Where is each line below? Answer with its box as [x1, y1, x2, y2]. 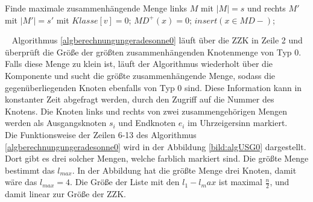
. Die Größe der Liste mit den [70, 175, 180, 188]
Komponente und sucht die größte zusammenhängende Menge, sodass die [5, 69, 276, 81]
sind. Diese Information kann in [185, 81, 302, 93]
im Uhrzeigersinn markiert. [188, 116, 288, 129]
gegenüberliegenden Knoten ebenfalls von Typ [5, 81, 175, 93]
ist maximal [218, 175, 262, 188]
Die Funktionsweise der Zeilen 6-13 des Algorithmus [5, 128, 197, 140]
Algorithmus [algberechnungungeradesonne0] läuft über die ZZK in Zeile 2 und [11, 34, 303, 46]
